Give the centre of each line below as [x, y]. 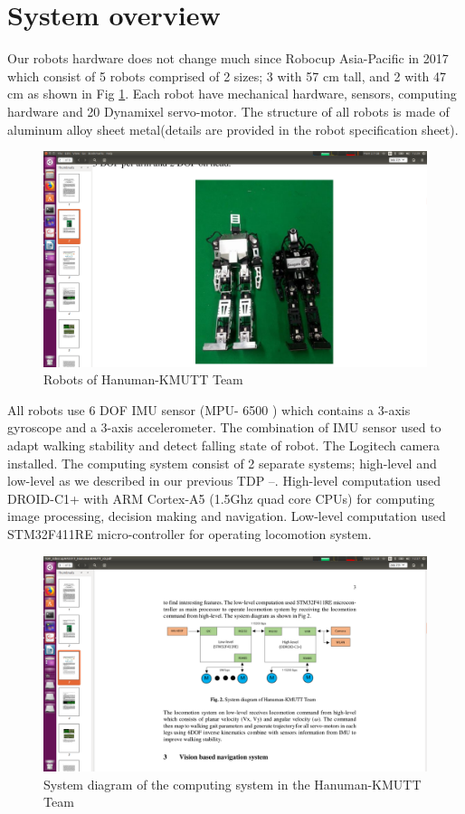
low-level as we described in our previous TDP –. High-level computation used [224, 481]
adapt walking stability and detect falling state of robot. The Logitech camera [223, 445]
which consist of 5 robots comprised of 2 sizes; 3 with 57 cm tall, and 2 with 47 [227, 76]
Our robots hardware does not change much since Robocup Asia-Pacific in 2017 [228, 58]
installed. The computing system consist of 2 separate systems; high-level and [222, 463]
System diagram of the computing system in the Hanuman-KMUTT [232, 784]
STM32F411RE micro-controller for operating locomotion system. [190, 533]
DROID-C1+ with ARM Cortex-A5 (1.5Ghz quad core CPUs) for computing [221, 498]
